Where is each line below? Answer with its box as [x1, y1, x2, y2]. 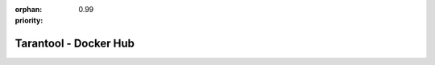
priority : [14, 16, 43, 26]
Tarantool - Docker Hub [14, 37, 135, 51]
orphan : [14, 5, 43, 14]
